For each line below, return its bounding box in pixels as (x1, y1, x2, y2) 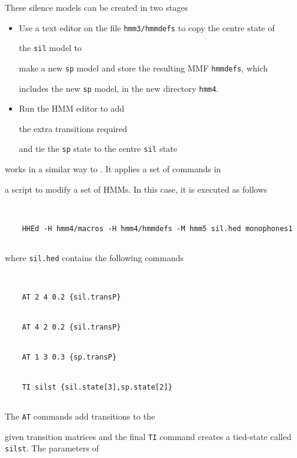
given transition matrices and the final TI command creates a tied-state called (5, 430, 292, 442)
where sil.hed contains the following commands (5, 251, 184, 264)
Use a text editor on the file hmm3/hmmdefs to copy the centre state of (19, 21, 275, 34)
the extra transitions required (19, 122, 127, 134)
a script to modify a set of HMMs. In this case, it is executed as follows (5, 182, 268, 195)
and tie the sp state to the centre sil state (19, 142, 178, 155)
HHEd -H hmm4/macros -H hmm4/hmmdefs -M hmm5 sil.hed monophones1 (22, 224, 293, 233)
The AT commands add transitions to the (5, 410, 155, 423)
